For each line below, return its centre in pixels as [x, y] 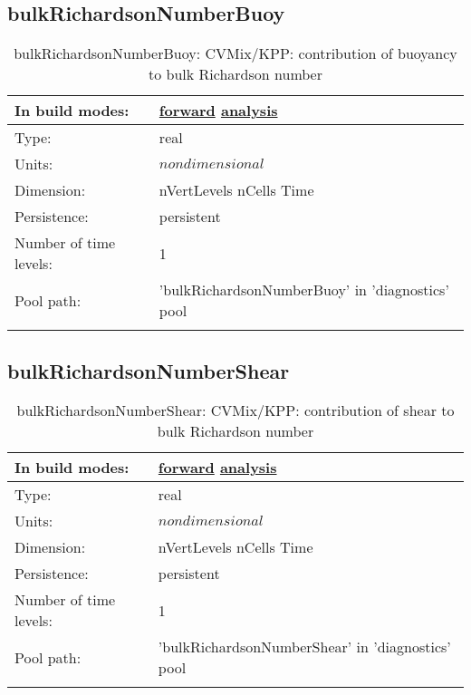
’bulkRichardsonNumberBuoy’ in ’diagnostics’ [304, 290]
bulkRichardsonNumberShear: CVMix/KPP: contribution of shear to [235, 410]
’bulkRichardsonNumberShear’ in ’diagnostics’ [304, 647]
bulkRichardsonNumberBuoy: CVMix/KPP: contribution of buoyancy [235, 53]
